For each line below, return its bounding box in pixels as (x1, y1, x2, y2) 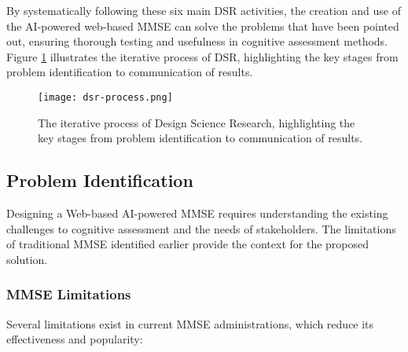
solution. (6, 251, 48, 267)
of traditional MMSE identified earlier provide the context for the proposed (6, 236, 369, 252)
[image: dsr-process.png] (38, 91, 173, 103)
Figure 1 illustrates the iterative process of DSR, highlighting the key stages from (6, 48, 399, 64)
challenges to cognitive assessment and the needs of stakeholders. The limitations (6, 220, 396, 236)
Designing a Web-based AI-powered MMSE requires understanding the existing (6, 205, 388, 222)
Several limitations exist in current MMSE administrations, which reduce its (6, 315, 374, 332)
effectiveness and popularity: (6, 331, 143, 347)
